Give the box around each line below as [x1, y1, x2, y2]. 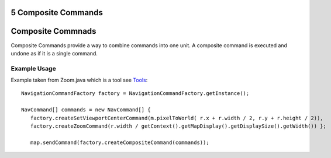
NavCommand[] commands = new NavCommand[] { [21, 107, 151, 113]
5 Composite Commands [11, 8, 104, 17]
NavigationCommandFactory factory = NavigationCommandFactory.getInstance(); [21, 90, 250, 97]
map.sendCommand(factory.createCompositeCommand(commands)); [30, 139, 210, 146]
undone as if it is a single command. [11, 50, 98, 57]
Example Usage [11, 64, 56, 72]
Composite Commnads [11, 26, 96, 36]
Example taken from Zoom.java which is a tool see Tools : [11, 76, 148, 84]
